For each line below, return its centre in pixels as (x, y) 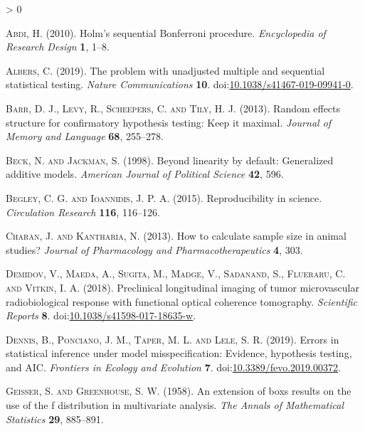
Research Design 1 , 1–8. (58, 47)
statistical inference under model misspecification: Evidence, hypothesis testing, (179, 353)
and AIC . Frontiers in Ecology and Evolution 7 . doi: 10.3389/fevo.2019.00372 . (173, 367)
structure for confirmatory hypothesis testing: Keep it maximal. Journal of (169, 122)
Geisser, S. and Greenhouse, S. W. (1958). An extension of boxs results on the (179, 391)
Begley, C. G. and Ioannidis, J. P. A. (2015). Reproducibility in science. (164, 197)
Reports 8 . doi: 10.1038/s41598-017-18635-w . (101, 315)
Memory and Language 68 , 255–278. (85, 136)
